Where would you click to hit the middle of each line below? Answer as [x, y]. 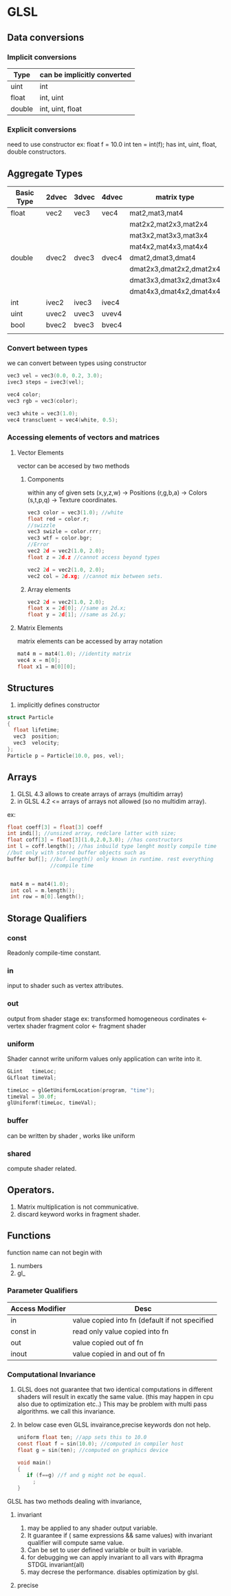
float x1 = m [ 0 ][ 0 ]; [46, 666]
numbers [30, 1265]
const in [23, 1331]
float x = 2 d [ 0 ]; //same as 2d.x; [77, 608]
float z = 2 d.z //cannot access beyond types [93, 557]
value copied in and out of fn [119, 1354]
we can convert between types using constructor [77, 363]
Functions [29, 1236]
